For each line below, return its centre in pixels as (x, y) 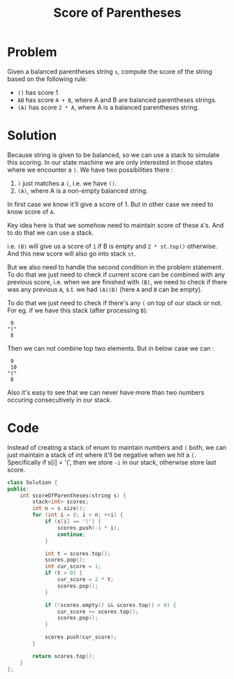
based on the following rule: (47, 79)
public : (19, 489)
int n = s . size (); (59, 509)
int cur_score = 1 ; (73, 567)
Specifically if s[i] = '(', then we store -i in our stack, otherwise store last (112, 462)
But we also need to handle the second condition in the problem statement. (115, 267)
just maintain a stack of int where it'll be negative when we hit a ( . (102, 455)
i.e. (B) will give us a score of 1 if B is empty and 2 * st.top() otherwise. (112, 246)
